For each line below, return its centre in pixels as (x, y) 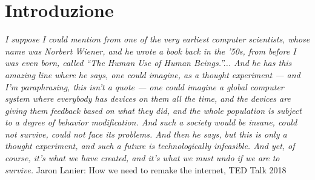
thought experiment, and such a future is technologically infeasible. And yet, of (150, 146)
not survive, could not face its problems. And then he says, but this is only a (146, 134)
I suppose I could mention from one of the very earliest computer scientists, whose (157, 39)
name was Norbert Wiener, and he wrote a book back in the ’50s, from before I (151, 51)
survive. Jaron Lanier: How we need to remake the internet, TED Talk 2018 (146, 169)
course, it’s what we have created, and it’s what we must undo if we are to (142, 158)
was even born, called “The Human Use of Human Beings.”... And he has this (148, 63)
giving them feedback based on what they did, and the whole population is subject (153, 110)
